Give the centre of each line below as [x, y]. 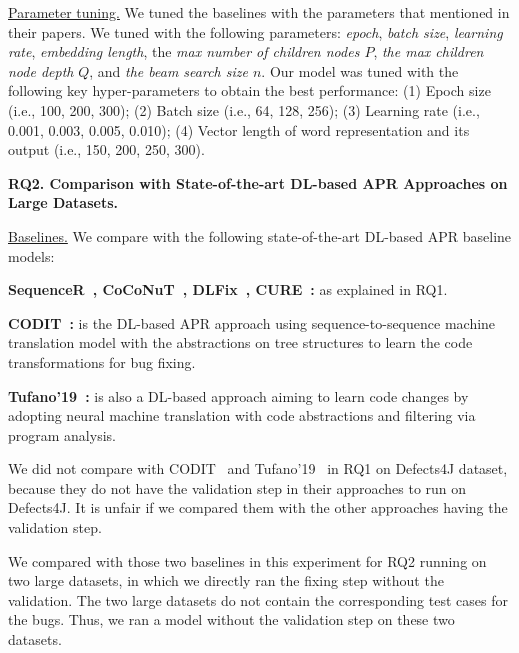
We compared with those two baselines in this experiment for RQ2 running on [247, 560]
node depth [41, 70]
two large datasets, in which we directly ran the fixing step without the [226, 580]
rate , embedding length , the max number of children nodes [184, 51]
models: [31, 255]
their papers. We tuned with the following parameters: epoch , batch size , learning [255, 31]
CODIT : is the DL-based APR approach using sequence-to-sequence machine [252, 322]
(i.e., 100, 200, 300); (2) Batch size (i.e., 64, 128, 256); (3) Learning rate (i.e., [244, 109]
